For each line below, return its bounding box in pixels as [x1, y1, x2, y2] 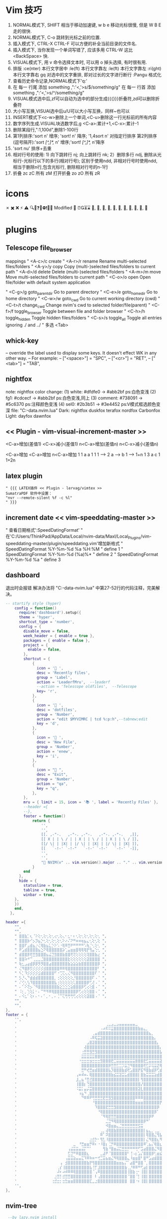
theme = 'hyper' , [18, 615, 55, 620]
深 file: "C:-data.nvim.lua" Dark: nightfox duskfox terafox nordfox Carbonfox [5, 407, 161, 413]
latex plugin [5, 471, 43, 480]
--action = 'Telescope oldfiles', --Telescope [37, 684, 137, 689]
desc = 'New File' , [37, 740, 77, 745]
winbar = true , [23, 892, 55, 897]
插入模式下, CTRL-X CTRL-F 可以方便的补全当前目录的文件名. [12, 40, 137, 46]
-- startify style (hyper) [5, 601, 61, 606]
